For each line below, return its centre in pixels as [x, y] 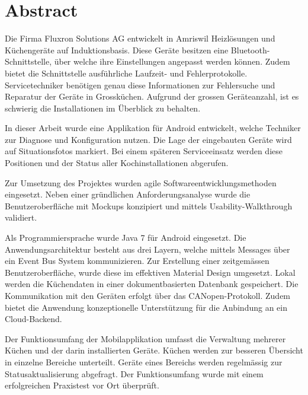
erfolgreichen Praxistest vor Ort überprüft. [82, 385]
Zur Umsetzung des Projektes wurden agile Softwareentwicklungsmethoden [141, 182]
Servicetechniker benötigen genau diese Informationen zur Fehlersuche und [140, 85]
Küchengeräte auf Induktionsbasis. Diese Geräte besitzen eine [117, 50]
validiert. [21, 217]
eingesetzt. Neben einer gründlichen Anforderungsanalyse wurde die [128, 194]
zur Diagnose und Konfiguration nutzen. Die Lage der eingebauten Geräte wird [148, 139]
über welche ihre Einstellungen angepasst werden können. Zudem [172, 61]
